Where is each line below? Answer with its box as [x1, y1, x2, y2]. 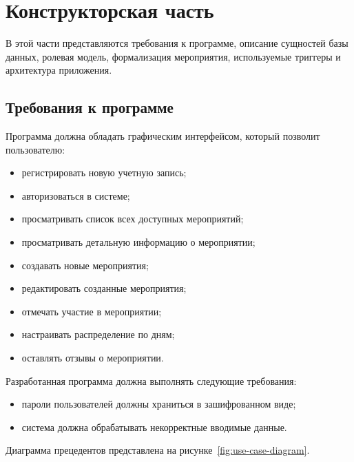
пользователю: [6, 142, 65, 156]
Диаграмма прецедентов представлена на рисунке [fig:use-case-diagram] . [6, 443, 310, 457]
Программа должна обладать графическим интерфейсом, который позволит [6, 129, 320, 143]
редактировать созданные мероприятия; [21, 281, 187, 295]
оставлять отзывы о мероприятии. [21, 350, 164, 365]
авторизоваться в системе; [21, 188, 130, 202]
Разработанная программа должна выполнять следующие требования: [6, 373, 297, 388]
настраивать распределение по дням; [21, 327, 175, 342]
